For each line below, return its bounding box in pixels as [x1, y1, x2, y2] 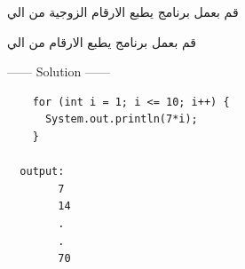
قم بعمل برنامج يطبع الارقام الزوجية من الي [7, 3, 239, 20]
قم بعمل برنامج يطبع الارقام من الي [7, 32, 196, 51]
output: [20, 165, 65, 178]
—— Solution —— [7, 62, 110, 81]
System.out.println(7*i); [44, 113, 198, 126]
